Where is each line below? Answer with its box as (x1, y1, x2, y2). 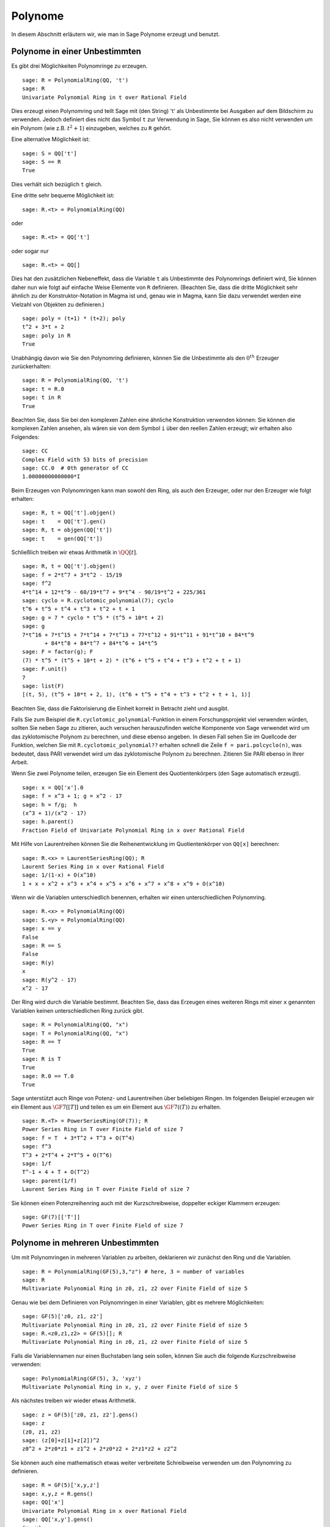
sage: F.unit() (22, 666, 68, 672)
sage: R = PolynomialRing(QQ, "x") (22, 1021, 129, 1029)
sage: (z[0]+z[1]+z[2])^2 (22, 1437, 100, 1444)
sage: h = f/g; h (22, 801, 78, 808)
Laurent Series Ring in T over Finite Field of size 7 (22, 1186, 190, 1193)
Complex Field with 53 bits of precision (22, 456, 148, 463)
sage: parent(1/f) (22, 1177, 78, 1184)
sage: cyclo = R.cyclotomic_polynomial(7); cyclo (22, 597, 174, 604)
